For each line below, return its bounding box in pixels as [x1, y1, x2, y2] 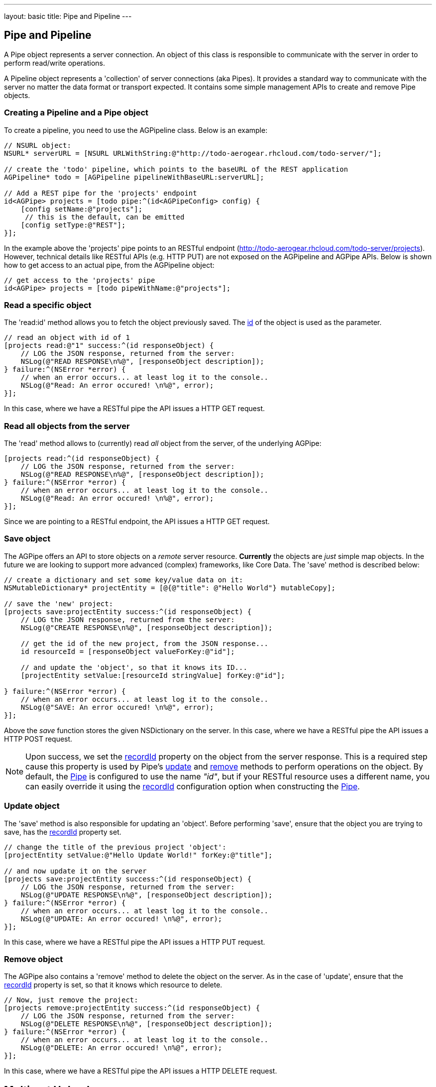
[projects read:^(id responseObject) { [4, 454, 159, 463]
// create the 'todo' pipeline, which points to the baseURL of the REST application [4, 165, 348, 173]
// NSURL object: [4, 141, 71, 149]
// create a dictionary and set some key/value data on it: [4, 575, 243, 584]
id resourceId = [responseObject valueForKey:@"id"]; [20, 647, 235, 655]
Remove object [4, 954, 63, 964]
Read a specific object [4, 300, 92, 310]
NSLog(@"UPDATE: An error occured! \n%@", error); [20, 914, 222, 923]
